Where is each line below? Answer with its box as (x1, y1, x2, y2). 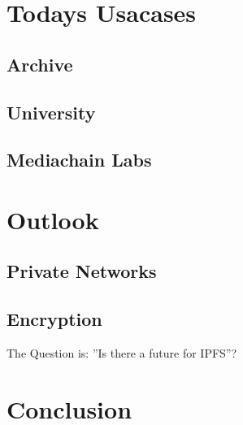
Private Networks (7, 258, 157, 284)
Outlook (7, 202, 99, 236)
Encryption (7, 306, 102, 332)
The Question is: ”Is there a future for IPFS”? (7, 345, 237, 362)
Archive (7, 51, 73, 76)
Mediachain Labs (7, 147, 152, 172)
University (7, 99, 96, 124)
